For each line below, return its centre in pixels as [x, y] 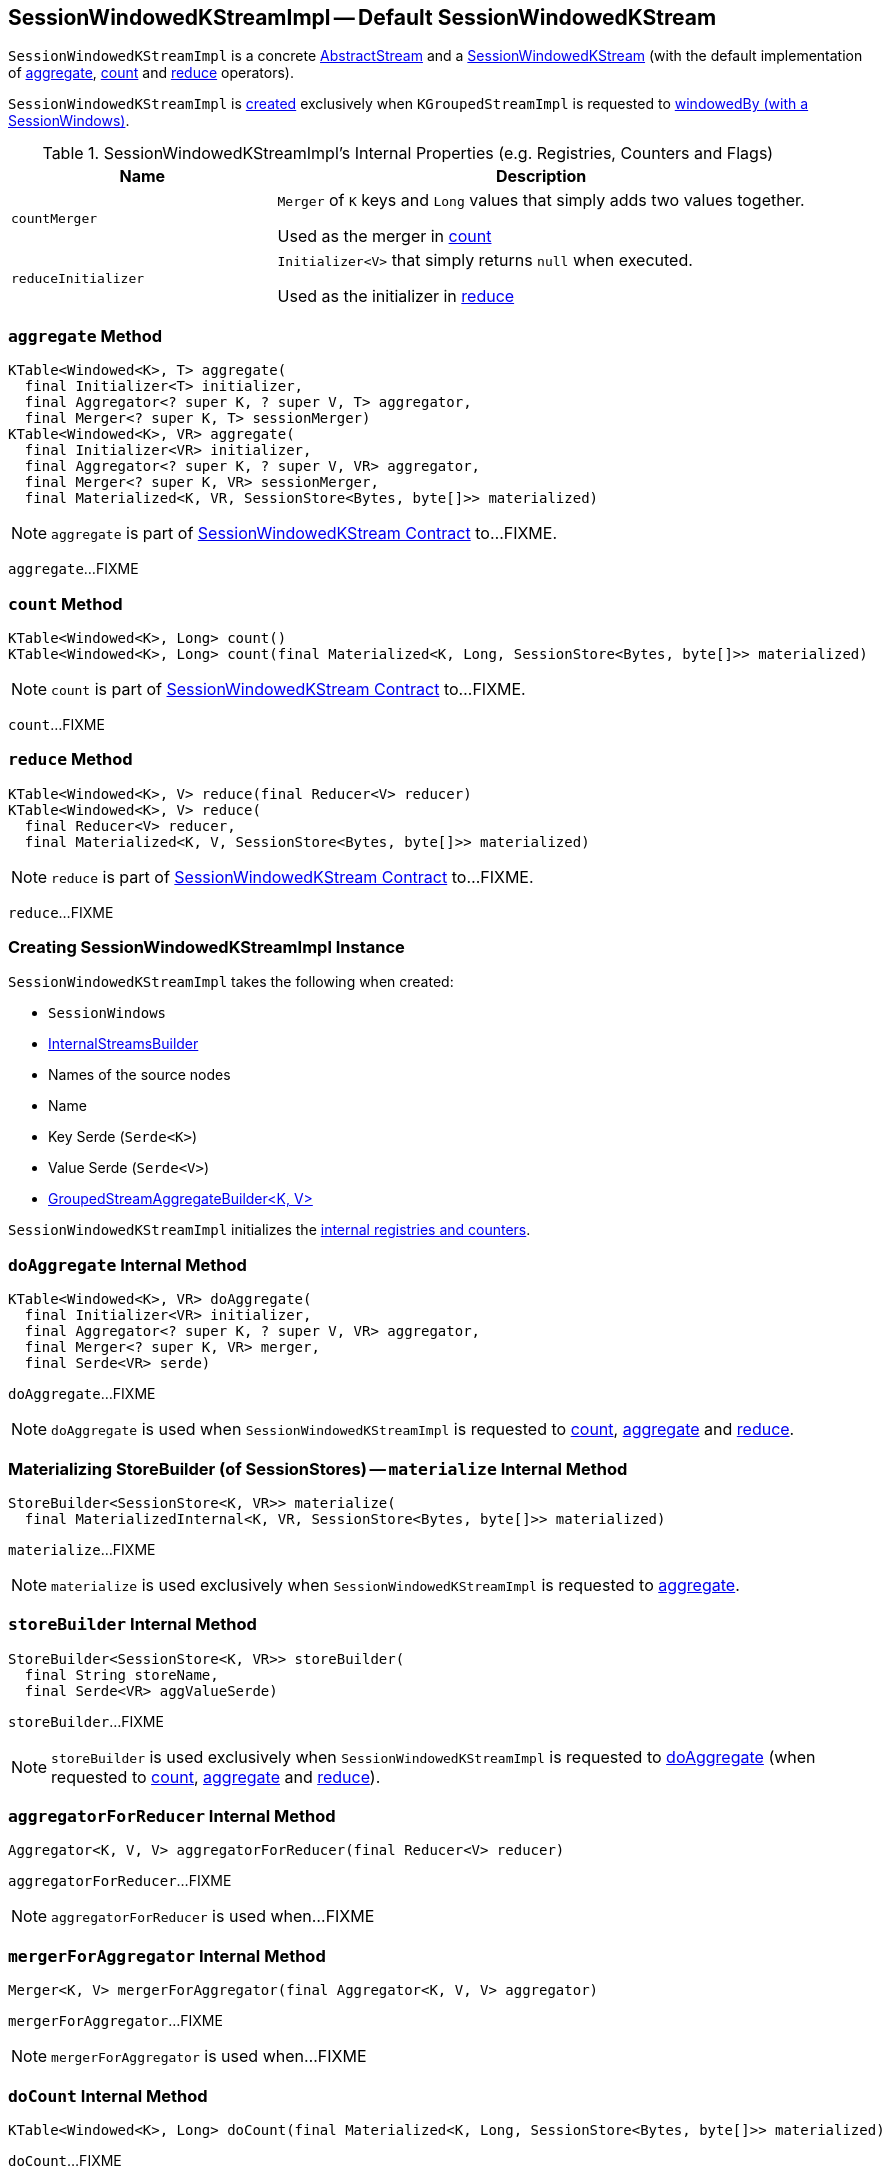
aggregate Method [85, 335]
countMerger [54, 218]
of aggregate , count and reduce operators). [151, 73]
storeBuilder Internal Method [132, 1624]
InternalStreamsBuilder [123, 1044]
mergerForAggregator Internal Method [167, 1955]
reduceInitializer [78, 278]
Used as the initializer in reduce [396, 296]
